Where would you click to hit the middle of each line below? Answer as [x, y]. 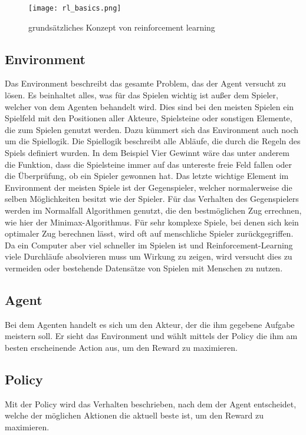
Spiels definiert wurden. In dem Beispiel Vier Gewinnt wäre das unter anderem [147, 153]
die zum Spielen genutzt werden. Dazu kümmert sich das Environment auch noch [152, 129]
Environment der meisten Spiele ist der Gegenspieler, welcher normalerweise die [149, 187]
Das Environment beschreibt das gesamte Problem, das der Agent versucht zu [145, 83]
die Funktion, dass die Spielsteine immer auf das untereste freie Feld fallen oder [149, 164]
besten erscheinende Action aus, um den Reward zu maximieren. [121, 347]
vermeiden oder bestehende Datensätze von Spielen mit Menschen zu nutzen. [144, 268]
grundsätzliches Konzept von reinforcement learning [122, 27]
